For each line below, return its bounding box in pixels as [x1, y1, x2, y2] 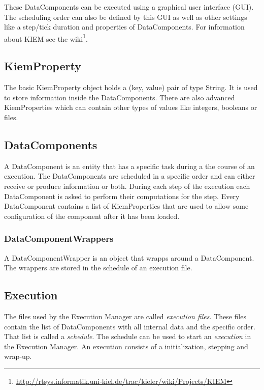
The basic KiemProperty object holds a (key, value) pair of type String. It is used [4, 82, 258, 93]
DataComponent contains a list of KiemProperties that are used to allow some [4, 201, 249, 211]
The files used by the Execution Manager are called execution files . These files [4, 311, 246, 321]
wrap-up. [4, 351, 32, 361]
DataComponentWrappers [4, 232, 114, 245]
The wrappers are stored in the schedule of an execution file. [4, 262, 192, 273]
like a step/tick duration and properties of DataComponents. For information [4, 21, 245, 32]
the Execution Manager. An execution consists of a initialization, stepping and [4, 341, 248, 351]
